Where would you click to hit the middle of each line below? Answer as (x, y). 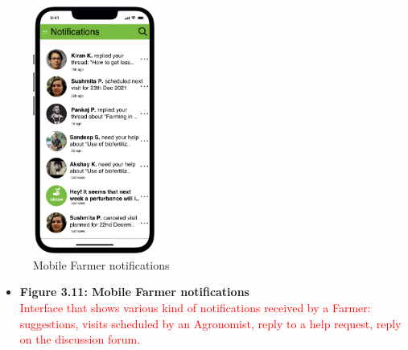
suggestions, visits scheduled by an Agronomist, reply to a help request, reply (210, 323)
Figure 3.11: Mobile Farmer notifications (134, 292)
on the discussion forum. (80, 339)
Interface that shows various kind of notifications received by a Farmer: (195, 307)
